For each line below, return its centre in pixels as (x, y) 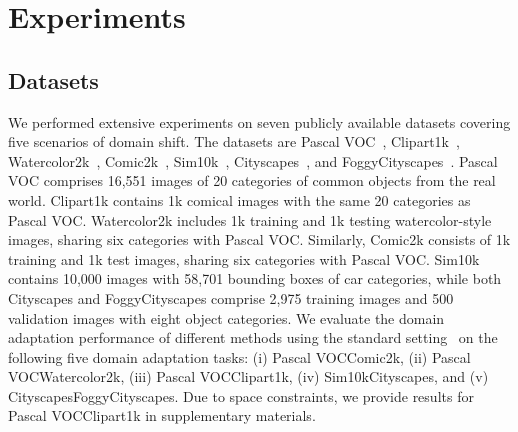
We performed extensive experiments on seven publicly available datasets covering (259, 121)
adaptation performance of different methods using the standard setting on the (253, 337)
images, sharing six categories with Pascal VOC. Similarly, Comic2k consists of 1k (259, 239)
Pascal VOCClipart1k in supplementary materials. (162, 415)
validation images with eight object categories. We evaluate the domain (226, 317)
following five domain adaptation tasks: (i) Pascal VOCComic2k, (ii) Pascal (239, 356)
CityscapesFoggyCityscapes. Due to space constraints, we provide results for (241, 395)
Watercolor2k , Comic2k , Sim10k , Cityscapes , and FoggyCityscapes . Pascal (253, 160)
